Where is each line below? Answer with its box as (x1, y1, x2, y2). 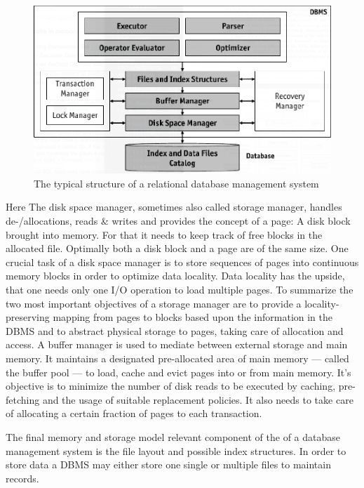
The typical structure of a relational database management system (34, 176, 319, 190)
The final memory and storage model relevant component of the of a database (6, 429, 341, 444)
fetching (6, 392, 40, 407)
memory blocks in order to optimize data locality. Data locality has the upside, (6, 268, 345, 283)
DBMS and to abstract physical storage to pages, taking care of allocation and (6, 323, 344, 338)
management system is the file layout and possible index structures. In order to (6, 443, 346, 458)
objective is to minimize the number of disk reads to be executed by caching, (6, 378, 336, 393)
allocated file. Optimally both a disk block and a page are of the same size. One (6, 241, 349, 256)
